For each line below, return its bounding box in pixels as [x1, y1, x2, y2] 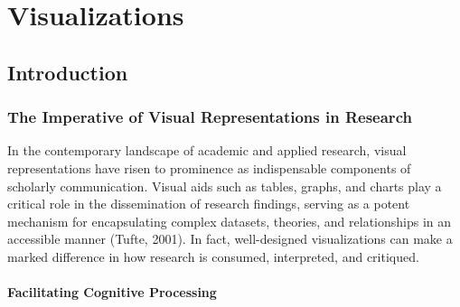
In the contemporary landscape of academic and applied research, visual [7, 141, 407, 160]
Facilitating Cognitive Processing [7, 283, 217, 302]
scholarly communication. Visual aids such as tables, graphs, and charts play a [7, 176, 442, 195]
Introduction [7, 58, 128, 86]
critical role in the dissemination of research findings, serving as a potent [7, 194, 410, 213]
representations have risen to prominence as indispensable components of [7, 158, 411, 177]
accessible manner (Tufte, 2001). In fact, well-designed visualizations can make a [7, 229, 453, 248]
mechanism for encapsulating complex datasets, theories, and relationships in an [7, 211, 452, 230]
